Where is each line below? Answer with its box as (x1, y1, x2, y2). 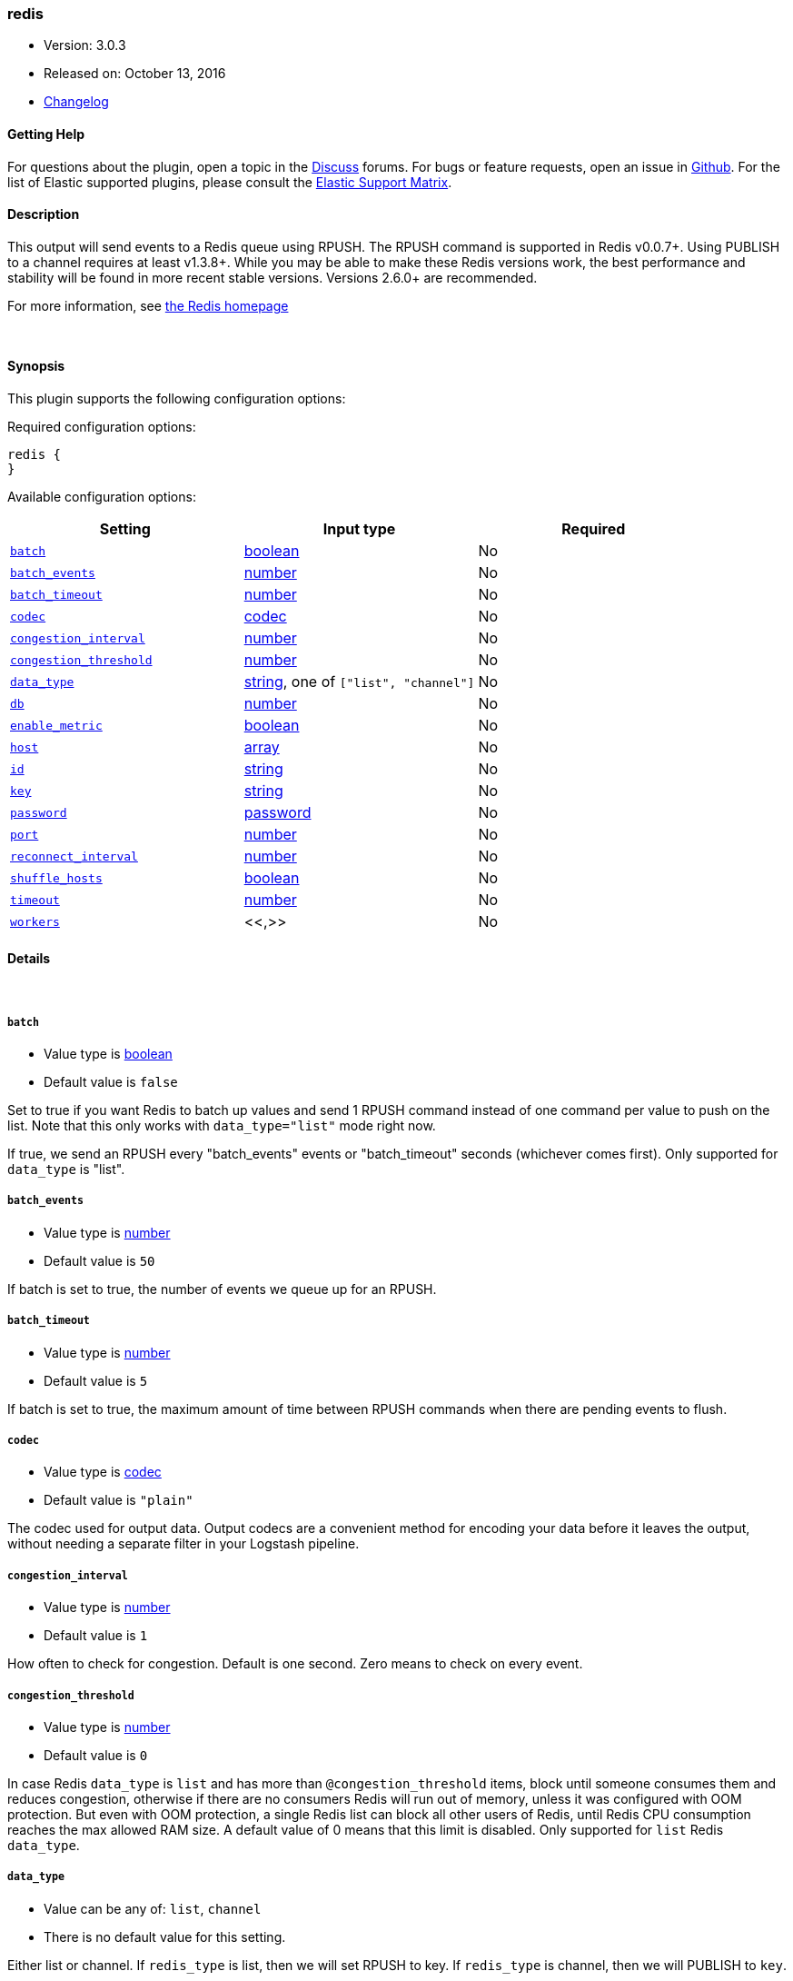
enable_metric (10, 718, 103, 732)
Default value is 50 (44, 1252, 155, 1269)
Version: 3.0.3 (44, 37, 126, 54)
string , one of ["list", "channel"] (243, 672, 475, 692)
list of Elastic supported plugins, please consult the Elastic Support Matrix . (7, 174, 452, 190)
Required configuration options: (7, 419, 196, 435)
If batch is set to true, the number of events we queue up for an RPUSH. (7, 1280, 437, 1297)
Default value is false (44, 1074, 178, 1090)
